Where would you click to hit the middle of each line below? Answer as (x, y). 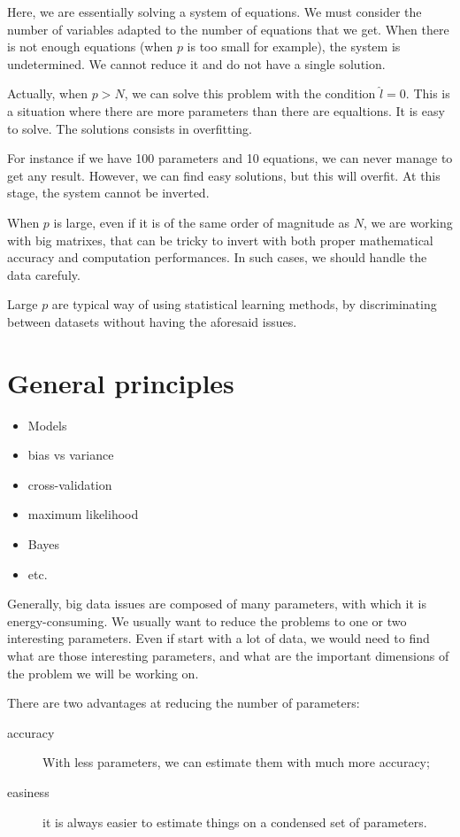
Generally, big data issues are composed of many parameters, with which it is (217, 604)
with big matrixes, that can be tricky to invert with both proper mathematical (220, 240)
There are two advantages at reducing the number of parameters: (184, 703)
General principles (121, 382)
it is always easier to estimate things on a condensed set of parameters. (235, 821)
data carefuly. (44, 274)
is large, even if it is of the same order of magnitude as (201, 222)
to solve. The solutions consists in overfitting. (130, 128)
